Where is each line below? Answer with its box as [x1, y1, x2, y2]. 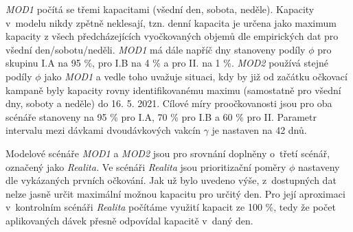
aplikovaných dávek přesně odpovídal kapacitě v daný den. [5, 213, 253, 227]
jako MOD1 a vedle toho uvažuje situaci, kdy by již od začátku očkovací [44, 69, 348, 83]
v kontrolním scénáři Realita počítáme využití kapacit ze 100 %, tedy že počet [5, 200, 336, 214]
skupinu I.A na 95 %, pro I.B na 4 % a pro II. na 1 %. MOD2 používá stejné [5, 56, 328, 70]
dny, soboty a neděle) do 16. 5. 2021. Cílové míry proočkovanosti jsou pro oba [5, 96, 332, 111]
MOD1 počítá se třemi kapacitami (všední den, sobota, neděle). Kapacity [5, 2, 315, 16]
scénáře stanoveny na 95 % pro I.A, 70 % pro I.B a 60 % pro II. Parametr [5, 109, 317, 124]
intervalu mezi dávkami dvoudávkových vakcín [5, 123, 201, 137]
